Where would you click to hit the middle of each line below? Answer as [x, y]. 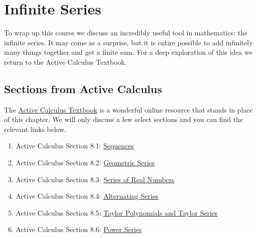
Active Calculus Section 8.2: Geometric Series [85, 163]
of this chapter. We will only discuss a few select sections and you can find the [124, 119]
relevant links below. [35, 129]
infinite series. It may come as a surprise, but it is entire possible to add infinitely [128, 42]
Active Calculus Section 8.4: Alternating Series [87, 196]
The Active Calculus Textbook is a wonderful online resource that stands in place [128, 109]
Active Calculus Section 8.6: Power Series [79, 229]
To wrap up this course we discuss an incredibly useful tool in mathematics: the [126, 33]
